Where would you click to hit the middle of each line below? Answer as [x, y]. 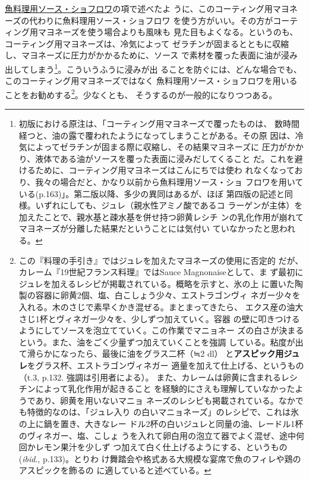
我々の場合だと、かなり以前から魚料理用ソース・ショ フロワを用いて [169, 182]
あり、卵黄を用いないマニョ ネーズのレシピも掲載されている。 [157, 400]
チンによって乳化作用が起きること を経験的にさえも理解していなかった [157, 389]
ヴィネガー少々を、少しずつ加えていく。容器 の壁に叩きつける [178, 318]
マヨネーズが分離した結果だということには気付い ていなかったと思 [149, 228]
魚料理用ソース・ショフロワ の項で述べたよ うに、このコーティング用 [139, 8]
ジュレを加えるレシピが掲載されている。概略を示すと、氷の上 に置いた [157, 283]
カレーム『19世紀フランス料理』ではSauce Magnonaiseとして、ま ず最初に [161, 272]
